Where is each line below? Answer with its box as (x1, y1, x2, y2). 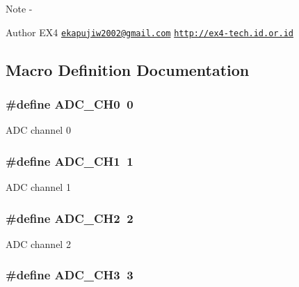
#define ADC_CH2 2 (6, 209, 134, 226)
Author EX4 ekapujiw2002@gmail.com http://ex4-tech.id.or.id (6, 24, 293, 39)
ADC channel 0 (6, 123, 71, 137)
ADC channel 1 (6, 180, 71, 194)
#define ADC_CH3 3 (6, 266, 134, 284)
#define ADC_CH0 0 (6, 95, 134, 112)
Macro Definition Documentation (6, 59, 250, 80)
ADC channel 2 (6, 236, 71, 251)
